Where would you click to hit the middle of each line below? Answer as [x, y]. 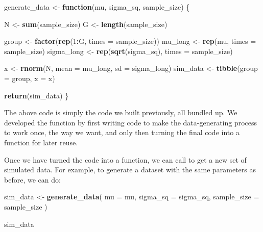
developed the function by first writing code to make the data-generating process [131, 122]
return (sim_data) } [37, 95]
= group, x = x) [30, 78]
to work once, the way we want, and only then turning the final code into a [122, 132]
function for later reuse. [41, 142]
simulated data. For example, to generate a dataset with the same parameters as [130, 170]
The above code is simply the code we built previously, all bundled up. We [121, 112]
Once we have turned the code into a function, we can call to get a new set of [125, 159]
